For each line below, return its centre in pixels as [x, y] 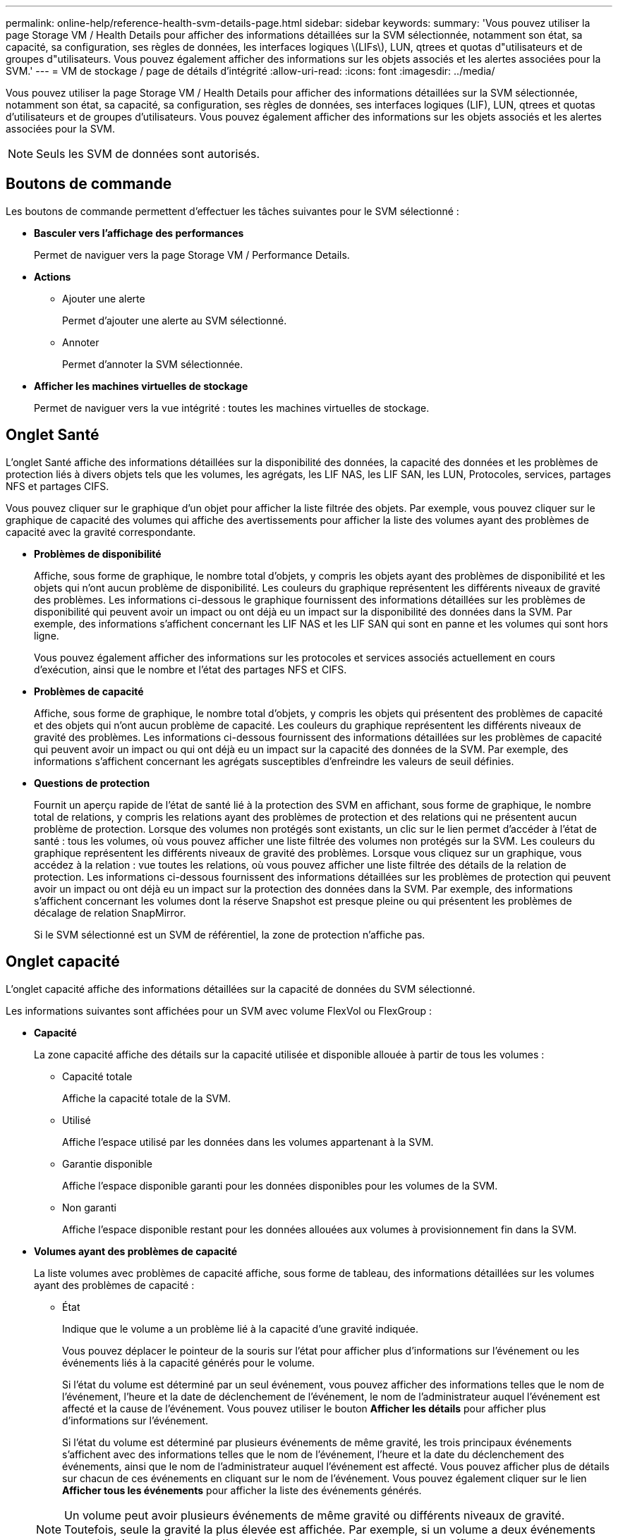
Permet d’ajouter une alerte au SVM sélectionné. [175, 320]
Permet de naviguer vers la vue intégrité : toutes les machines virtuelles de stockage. [232, 408]
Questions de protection [92, 783]
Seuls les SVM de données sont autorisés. [148, 154]
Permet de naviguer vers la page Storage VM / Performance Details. [192, 255]
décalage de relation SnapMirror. [110, 912]
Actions [53, 276]
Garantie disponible [107, 1163]
